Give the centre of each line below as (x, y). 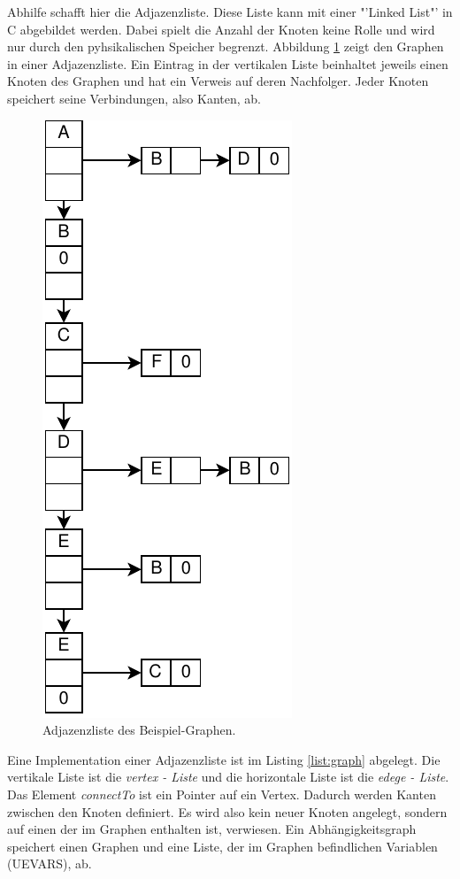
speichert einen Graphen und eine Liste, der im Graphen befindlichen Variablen (222, 846)
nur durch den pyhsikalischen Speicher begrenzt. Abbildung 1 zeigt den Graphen (226, 46)
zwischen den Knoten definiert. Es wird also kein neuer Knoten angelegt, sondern (227, 811)
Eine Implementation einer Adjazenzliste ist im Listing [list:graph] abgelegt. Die (224, 759)
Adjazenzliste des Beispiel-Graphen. (139, 730)
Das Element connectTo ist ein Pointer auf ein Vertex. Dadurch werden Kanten (222, 794)
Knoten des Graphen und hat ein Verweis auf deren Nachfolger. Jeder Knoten (218, 81)
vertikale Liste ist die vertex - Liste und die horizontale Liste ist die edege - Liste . (228, 777)
